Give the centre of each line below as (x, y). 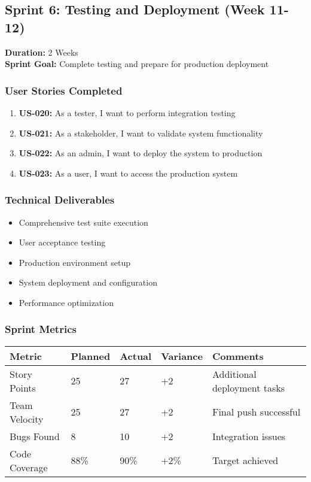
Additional (234, 374)
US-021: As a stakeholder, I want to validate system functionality (141, 133)
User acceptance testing (62, 242)
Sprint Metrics (41, 329)
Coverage (29, 467)
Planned (91, 356)
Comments (238, 356)
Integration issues (249, 436)
